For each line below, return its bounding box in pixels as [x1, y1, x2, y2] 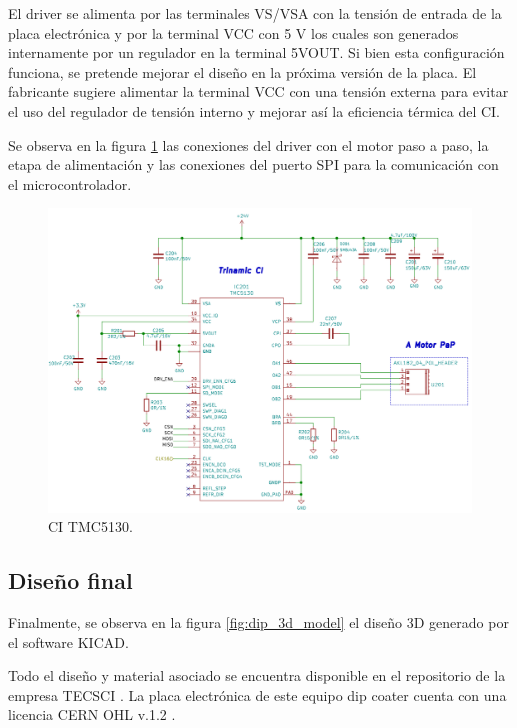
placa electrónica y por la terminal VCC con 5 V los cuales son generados [8, 22, 459, 43]
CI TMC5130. [48, 516, 133, 537]
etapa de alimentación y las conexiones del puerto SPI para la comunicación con [8, 154, 499, 175]
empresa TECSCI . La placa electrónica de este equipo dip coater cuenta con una [8, 684, 507, 705]
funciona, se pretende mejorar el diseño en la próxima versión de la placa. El [8, 61, 477, 82]
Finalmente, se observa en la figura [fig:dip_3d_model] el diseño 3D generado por [8, 612, 509, 633]
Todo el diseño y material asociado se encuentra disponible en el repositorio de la [8, 665, 506, 686]
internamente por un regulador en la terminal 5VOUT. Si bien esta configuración [8, 42, 505, 63]
